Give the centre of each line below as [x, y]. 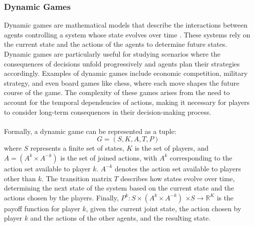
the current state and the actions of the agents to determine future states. [116, 44]
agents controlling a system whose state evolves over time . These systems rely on [127, 34]
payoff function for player [42, 208]
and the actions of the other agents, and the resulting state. [120, 218]
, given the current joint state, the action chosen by [163, 208]
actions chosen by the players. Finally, [61, 197]
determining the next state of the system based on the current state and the [119, 188]
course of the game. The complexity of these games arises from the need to [117, 92]
